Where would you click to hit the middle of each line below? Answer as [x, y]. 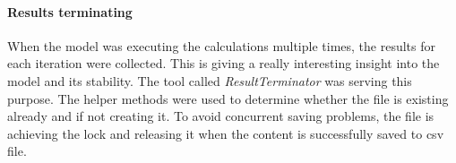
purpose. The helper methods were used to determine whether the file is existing [228, 98]
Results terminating [70, 11]
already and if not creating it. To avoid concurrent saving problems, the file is [221, 116]
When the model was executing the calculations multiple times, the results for [221, 45]
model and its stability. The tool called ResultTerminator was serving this [210, 80]
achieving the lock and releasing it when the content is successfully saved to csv [226, 133]
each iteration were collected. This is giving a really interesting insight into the [224, 63]
